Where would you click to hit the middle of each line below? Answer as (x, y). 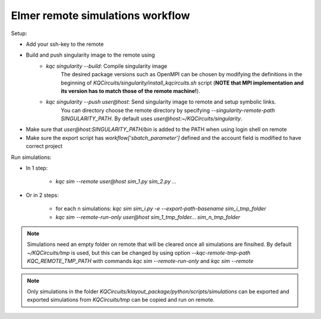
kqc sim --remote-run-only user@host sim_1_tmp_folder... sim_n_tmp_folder (148, 217)
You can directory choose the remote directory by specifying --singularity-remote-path (168, 110)
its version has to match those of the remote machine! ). (130, 91)
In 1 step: (37, 168)
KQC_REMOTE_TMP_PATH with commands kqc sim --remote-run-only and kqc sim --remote (140, 261)
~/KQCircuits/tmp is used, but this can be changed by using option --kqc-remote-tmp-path (139, 252)
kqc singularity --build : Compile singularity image (107, 66)
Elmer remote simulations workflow (100, 15)
